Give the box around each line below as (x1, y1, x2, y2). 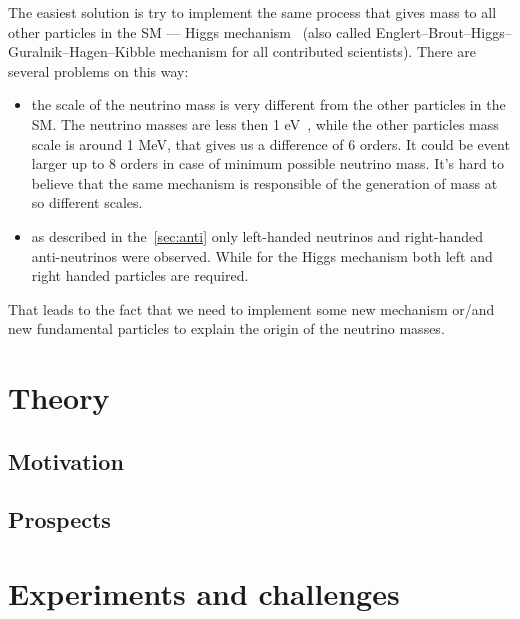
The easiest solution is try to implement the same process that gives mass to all (8, 2, 497, 22)
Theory (8, 377, 110, 418)
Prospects (8, 504, 111, 535)
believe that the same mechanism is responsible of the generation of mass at (31, 172, 498, 193)
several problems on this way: (8, 60, 189, 81)
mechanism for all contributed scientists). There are (159, 41, 477, 62)
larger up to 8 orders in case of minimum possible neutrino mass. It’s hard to (31, 153, 504, 174)
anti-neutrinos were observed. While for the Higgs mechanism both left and (31, 245, 493, 266)
